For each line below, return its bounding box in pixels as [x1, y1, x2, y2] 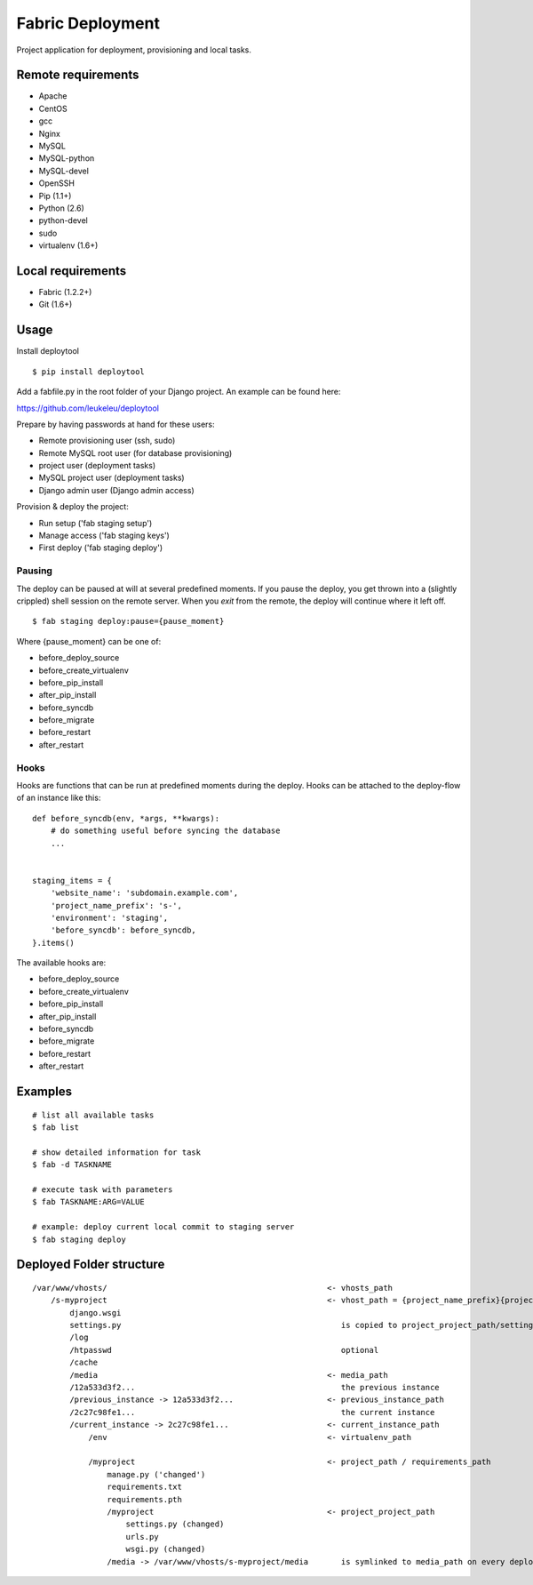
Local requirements [16, 263, 127, 278]
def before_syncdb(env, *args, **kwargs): [32, 813, 220, 823]
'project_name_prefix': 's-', [50, 901, 182, 910]
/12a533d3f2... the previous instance [69, 1382, 440, 1393]
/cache [69, 1357, 99, 1368]
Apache [38, 91, 68, 101]
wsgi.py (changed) [125, 1544, 206, 1555]
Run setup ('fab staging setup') [38, 517, 153, 528]
